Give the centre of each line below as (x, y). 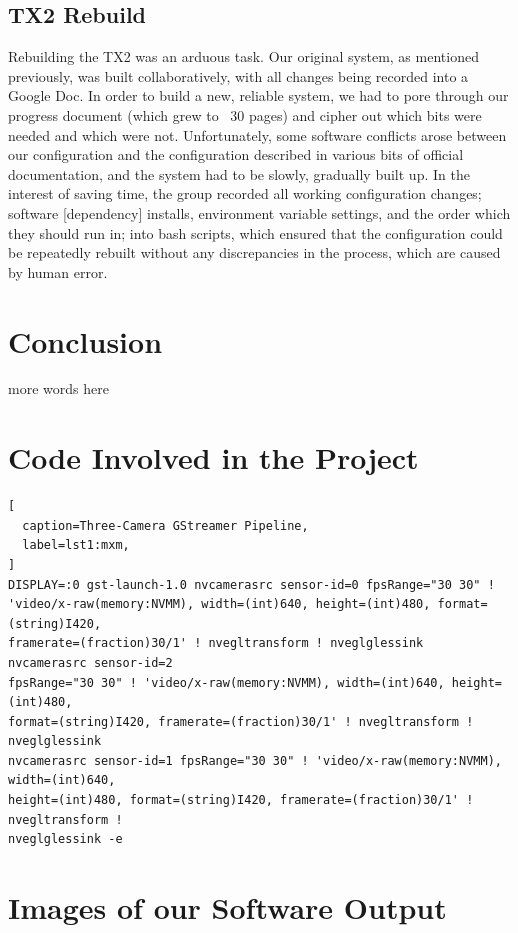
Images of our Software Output (227, 907)
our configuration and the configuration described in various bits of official (236, 154)
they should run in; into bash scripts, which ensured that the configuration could (255, 232)
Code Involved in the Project (213, 457)
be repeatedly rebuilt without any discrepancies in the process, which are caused (254, 252)
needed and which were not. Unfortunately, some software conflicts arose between (257, 134)
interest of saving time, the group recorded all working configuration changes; (245, 193)
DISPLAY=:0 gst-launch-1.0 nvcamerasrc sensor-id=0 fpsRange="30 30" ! (251, 584)
